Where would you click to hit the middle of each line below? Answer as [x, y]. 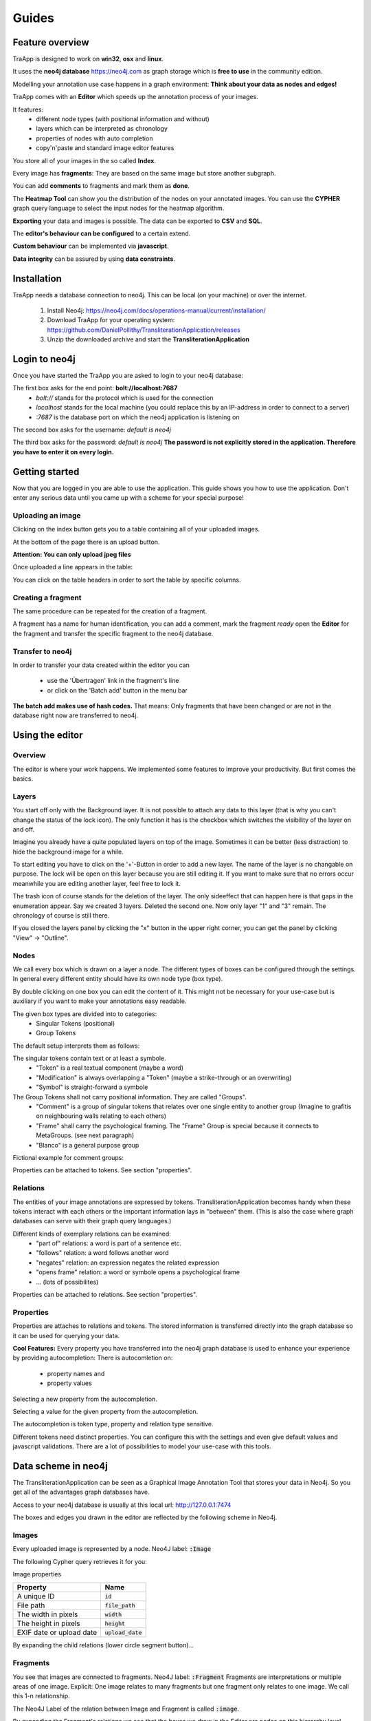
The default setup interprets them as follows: [76, 1046]
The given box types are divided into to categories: [85, 1014]
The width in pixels [47, 1614]
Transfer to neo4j [42, 651]
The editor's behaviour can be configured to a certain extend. [102, 233]
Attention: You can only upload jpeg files [72, 555]
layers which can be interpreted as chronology [102, 129]
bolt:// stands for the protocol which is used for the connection [125, 398]
